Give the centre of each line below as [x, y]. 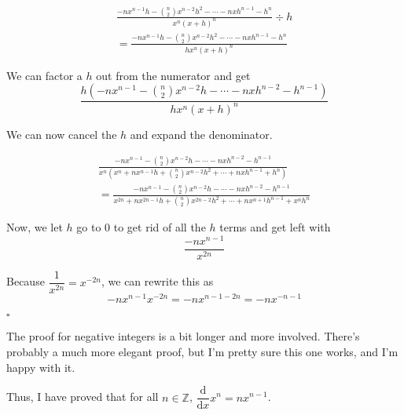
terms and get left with [275, 227]
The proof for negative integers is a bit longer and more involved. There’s [183, 336]
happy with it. [41, 367]
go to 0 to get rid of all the [141, 227]
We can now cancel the [62, 134]
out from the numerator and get [173, 75]
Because [26, 281]
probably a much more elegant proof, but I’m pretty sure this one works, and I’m [202, 351]
